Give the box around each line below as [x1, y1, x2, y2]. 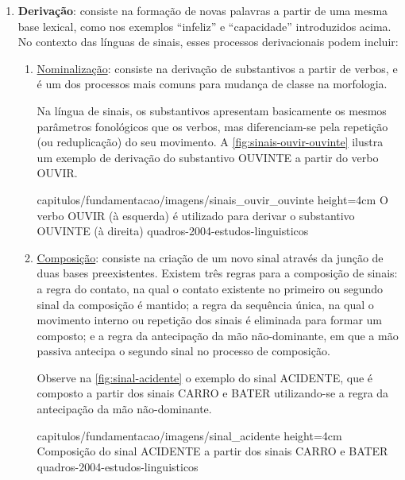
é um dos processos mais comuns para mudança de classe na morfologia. [37, 75, 388, 92]
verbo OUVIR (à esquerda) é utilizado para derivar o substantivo [37, 207, 355, 223]
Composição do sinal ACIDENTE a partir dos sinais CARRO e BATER [37, 443, 388, 459]
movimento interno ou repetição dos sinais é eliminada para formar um [37, 312, 383, 328]
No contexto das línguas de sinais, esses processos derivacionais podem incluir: [17, 33, 399, 50]
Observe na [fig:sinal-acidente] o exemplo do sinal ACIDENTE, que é [37, 369, 373, 385]
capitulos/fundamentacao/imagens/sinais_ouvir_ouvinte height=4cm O [37, 191, 388, 207]
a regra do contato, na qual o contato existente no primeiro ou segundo [37, 280, 384, 296]
